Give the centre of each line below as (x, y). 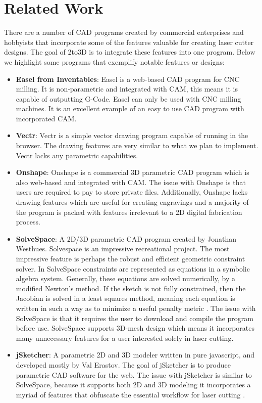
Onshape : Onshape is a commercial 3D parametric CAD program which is (133, 172)
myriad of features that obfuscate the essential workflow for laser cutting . (130, 394)
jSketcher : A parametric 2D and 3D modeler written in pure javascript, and (135, 355)
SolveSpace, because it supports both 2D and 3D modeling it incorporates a (133, 385)
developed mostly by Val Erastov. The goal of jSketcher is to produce (123, 364)
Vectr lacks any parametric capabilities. (77, 155)
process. (28, 222)
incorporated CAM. (46, 118)
